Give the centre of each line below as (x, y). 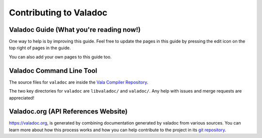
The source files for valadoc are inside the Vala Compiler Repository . (79, 82)
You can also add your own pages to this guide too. (60, 57)
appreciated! (22, 98)
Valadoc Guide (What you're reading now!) (75, 30)
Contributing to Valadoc (58, 13)
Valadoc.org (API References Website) (68, 112)
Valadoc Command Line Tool (53, 71)
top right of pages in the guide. (40, 48)
